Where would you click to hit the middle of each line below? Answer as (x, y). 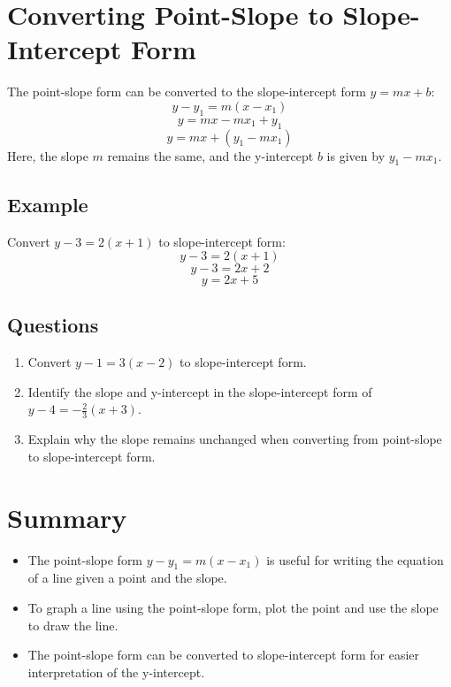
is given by (356, 155)
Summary (67, 517)
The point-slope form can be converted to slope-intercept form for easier (224, 655)
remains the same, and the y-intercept (210, 155)
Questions (53, 325)
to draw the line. (73, 625)
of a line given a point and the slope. (127, 578)
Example (48, 204)
